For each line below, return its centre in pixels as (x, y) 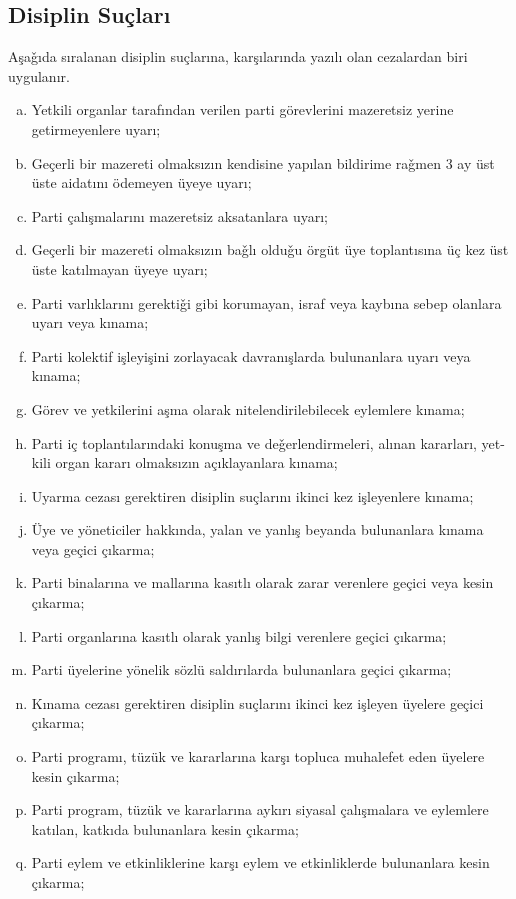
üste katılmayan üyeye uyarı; (119, 268)
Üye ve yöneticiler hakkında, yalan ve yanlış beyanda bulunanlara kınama (257, 529)
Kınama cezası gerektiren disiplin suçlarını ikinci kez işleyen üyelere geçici (257, 702)
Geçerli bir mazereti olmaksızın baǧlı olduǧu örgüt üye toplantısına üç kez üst (270, 249)
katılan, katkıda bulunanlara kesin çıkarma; (165, 828)
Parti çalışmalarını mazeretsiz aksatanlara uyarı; (179, 215)
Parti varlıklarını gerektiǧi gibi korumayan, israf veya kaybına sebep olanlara (266, 302)
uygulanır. (39, 75)
